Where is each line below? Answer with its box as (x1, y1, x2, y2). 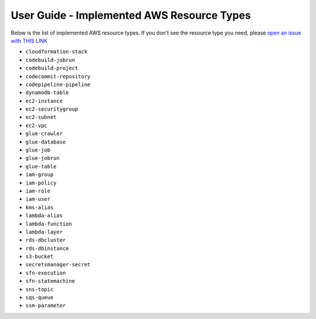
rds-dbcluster (25, 237, 66, 243)
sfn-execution (25, 269, 66, 276)
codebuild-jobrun (25, 56, 75, 63)
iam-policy (25, 179, 57, 186)
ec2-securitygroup (25, 106, 78, 112)
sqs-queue (25, 294, 54, 301)
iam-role (25, 187, 51, 194)
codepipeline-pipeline (25, 81, 91, 88)
